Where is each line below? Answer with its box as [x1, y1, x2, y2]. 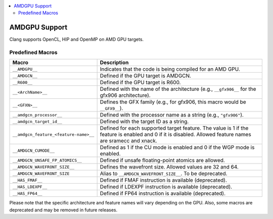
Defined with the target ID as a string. [100, 118, 189, 125]
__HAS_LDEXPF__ [12, 184, 48, 189]
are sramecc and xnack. [100, 137, 158, 144]
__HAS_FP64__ [12, 191, 42, 196]
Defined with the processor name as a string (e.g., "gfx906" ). [100, 112, 244, 119]
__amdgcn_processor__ [12, 112, 63, 118]
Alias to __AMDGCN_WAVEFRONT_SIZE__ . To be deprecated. [100, 170, 227, 177]
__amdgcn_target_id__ [12, 119, 63, 124]
